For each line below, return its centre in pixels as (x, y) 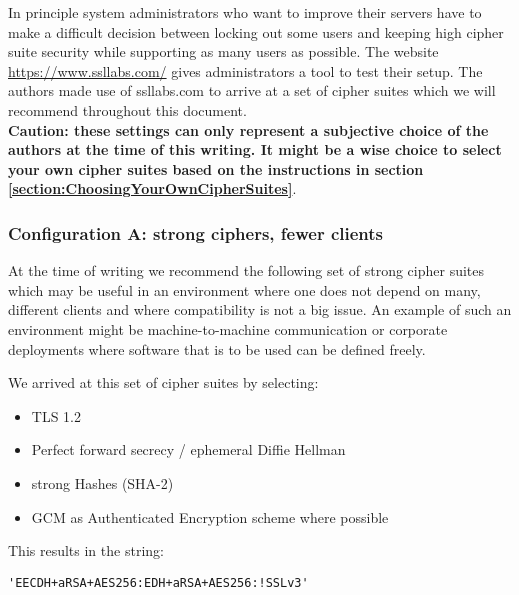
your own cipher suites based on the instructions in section (216, 168)
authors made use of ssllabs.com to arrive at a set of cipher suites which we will (252, 90)
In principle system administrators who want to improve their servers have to (245, 12)
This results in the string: (86, 550)
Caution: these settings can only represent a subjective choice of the (248, 129)
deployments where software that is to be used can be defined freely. (217, 348)
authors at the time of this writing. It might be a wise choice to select (255, 149)
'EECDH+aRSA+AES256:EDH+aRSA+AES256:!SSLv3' (158, 582)
